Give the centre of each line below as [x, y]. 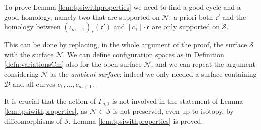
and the [234, 16]
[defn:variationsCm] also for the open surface [73, 64]
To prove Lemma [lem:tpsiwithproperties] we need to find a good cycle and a [122, 7]
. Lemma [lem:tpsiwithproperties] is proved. [136, 121]
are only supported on [186, 26]
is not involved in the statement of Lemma [178, 101]
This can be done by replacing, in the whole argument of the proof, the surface [126, 44]
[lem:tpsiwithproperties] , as [46, 111]
